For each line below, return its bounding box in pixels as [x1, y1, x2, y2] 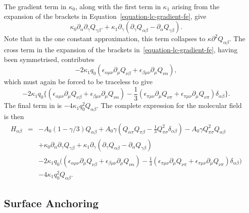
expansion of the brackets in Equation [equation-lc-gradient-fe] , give [4, 11, 206, 21]
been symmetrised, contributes [4, 54, 95, 64]
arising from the [172, 1, 220, 11]
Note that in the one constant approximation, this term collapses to [4, 33, 205, 44]
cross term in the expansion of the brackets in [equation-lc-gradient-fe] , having [4, 44, 238, 54]
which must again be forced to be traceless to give [4, 76, 153, 87]
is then [4, 111, 24, 122]
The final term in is [4, 100, 62, 110]
